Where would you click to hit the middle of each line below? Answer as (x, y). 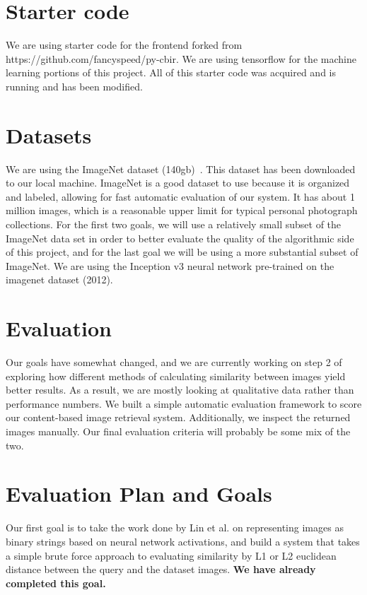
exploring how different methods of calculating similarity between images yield (176, 376)
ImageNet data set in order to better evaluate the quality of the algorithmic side (180, 238)
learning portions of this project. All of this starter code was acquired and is (171, 72)
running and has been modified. (74, 86)
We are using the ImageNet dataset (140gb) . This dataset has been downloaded (181, 169)
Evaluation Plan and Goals (139, 494)
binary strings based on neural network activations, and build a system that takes (183, 541)
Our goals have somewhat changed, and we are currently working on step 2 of (174, 362)
